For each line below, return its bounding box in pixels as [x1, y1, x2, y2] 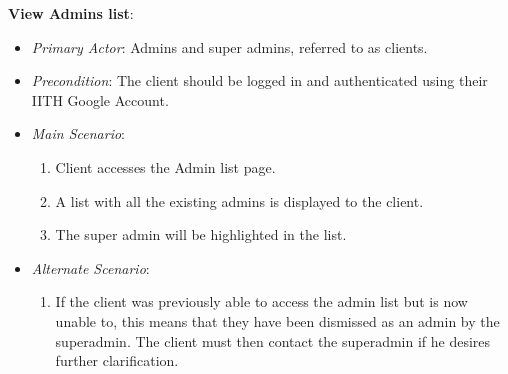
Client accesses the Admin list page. [55, 156, 276, 177]
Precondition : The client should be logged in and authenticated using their [31, 70, 488, 91]
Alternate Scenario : [31, 257, 150, 278]
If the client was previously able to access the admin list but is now [55, 291, 468, 312]
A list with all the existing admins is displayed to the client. [55, 190, 424, 211]
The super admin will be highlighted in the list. [55, 224, 347, 245]
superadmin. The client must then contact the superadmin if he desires [55, 330, 491, 351]
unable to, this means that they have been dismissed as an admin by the [55, 310, 500, 331]
